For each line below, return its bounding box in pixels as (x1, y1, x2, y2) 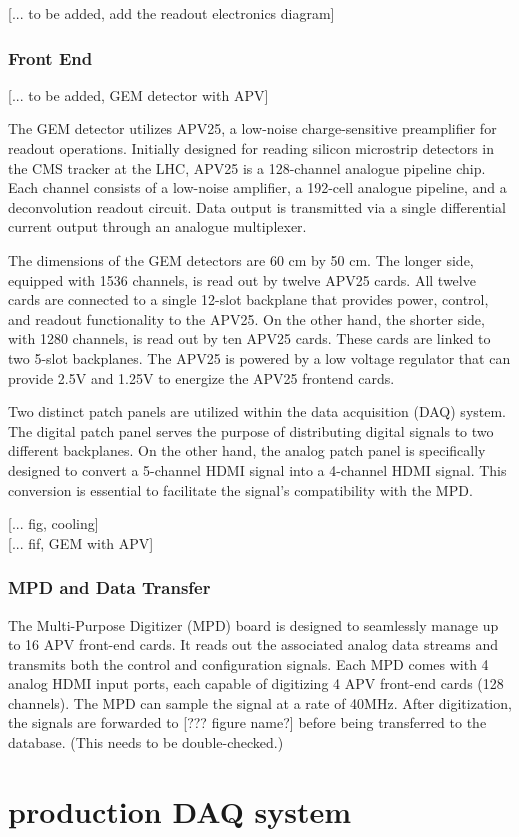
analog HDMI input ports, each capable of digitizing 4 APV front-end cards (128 (8, 673, 504, 694)
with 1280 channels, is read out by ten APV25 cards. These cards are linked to (8, 328, 491, 349)
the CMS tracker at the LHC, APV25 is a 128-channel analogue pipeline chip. (8, 157, 486, 178)
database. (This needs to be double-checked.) (8, 732, 284, 753)
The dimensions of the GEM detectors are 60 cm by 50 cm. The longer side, (8, 249, 474, 270)
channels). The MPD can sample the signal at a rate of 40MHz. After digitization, (8, 692, 512, 713)
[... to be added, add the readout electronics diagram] (8, 3, 335, 23)
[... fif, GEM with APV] (8, 532, 154, 553)
